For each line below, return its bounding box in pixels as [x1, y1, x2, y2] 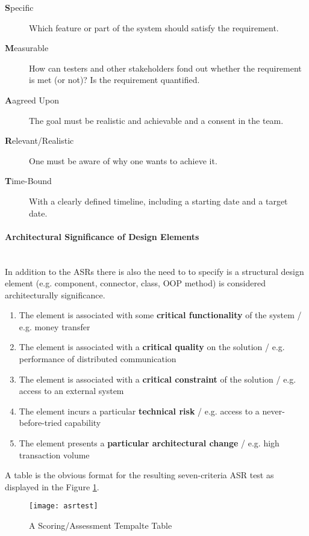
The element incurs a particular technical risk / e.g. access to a [19, 404, 260, 417]
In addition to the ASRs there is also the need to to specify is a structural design [5, 265, 304, 277]
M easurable [5, 42, 49, 54]
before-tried [19, 416, 62, 429]
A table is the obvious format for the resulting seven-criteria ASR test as [5, 469, 274, 481]
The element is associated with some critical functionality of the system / [19, 309, 302, 321]
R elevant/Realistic [5, 134, 74, 147]
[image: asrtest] [29, 502, 98, 511]
